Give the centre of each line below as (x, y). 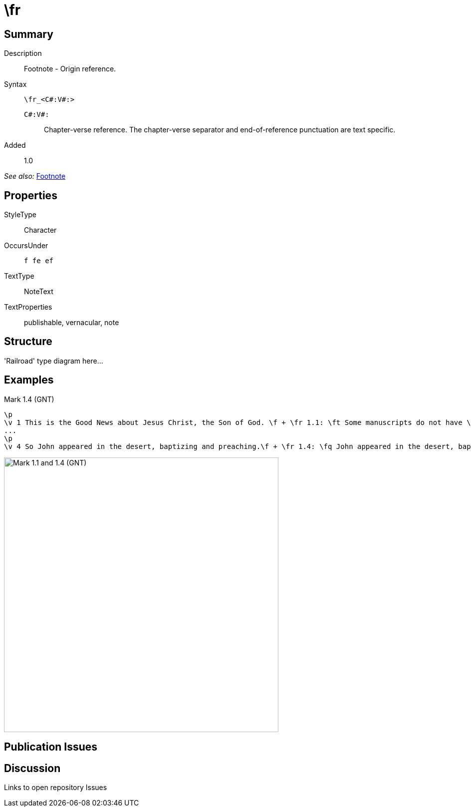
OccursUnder (26, 246)
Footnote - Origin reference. (70, 69)
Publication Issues (51, 747)
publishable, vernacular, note (72, 323)
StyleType (20, 215)
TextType (19, 276)
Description (23, 53)
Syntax (15, 84)
